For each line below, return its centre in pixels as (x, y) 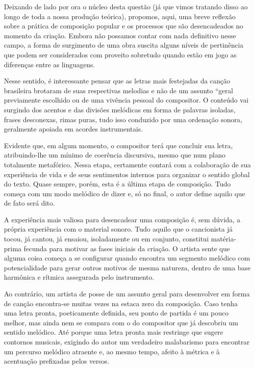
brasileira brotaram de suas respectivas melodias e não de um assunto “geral (119, 90)
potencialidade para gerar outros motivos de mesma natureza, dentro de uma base (127, 267)
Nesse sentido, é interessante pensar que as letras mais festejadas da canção (117, 81)
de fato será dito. (29, 203)
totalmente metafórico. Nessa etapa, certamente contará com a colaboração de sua (127, 164)
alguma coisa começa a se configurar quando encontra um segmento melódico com (127, 258)
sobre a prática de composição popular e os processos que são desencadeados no (124, 26)
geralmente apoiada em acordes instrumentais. (74, 129)
